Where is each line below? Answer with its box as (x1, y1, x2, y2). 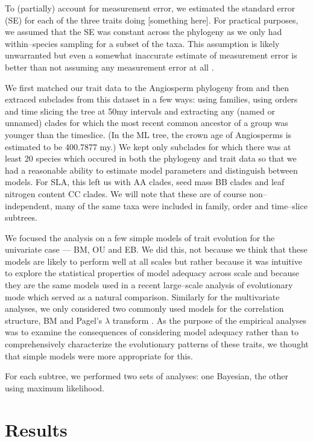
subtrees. (5, 211, 37, 224)
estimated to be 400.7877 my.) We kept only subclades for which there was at (5, 140, 291, 153)
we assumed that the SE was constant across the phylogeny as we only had (5, 25, 282, 38)
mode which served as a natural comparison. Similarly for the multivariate (5, 290, 280, 303)
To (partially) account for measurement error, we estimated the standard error (5, 2, 296, 14)
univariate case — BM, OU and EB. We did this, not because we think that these (5, 243, 308, 256)
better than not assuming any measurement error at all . (5, 60, 214, 73)
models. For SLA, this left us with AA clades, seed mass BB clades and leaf (5, 175, 285, 188)
